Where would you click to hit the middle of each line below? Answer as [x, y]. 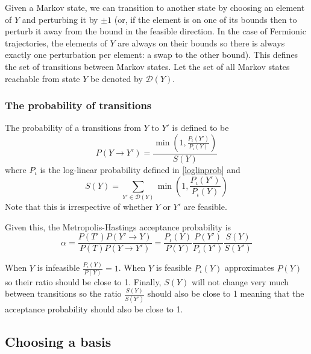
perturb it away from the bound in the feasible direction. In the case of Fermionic [155, 31]
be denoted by [117, 78]
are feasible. [205, 206]
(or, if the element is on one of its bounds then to [206, 19]
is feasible [174, 267]
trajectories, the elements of [56, 43]
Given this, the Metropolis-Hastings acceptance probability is [118, 226]
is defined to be [200, 128]
